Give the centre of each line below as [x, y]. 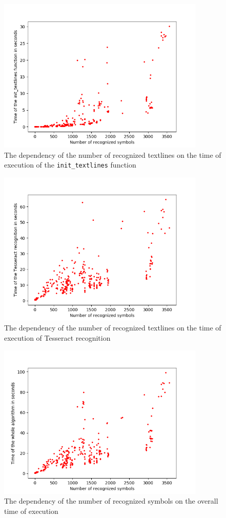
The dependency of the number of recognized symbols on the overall [111, 501]
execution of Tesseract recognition [57, 338]
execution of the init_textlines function [70, 165]
